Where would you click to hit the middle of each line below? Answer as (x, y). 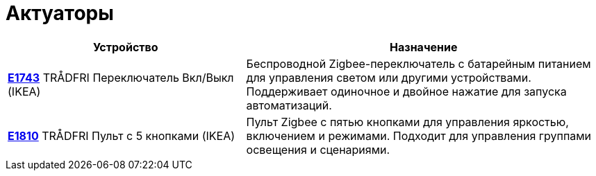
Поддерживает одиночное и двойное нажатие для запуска (406, 91)
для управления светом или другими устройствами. (389, 77)
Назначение (424, 47)
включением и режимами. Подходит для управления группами (419, 135)
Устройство (125, 47)
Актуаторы (60, 13)
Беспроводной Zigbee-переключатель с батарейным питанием (419, 63)
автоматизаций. (289, 105)
